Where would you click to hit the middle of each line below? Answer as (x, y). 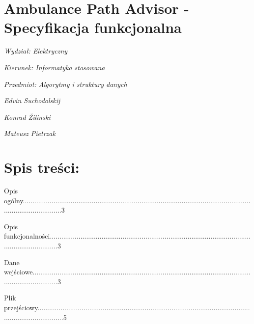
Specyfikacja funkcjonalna (93, 27)
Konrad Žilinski (27, 117)
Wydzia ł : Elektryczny (36, 51)
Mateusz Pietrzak (30, 133)
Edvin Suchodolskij (32, 100)
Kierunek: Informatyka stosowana (55, 67)
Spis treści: (42, 167)
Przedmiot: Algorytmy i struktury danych (66, 84)
